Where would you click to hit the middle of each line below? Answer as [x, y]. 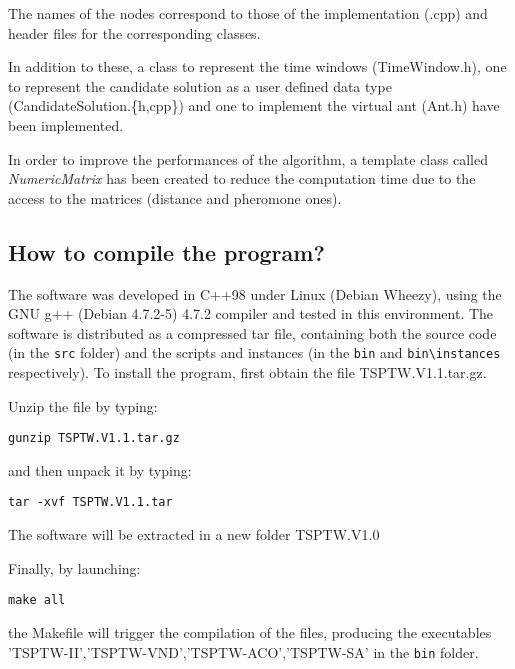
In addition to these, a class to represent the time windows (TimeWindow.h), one [257, 66]
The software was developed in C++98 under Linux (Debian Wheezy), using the [255, 293]
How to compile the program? [166, 251]
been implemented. [66, 124]
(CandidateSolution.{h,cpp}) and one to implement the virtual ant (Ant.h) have [254, 105]
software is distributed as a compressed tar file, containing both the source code [252, 332]
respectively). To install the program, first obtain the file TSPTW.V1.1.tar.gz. [247, 371]
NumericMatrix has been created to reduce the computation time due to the [242, 178]
